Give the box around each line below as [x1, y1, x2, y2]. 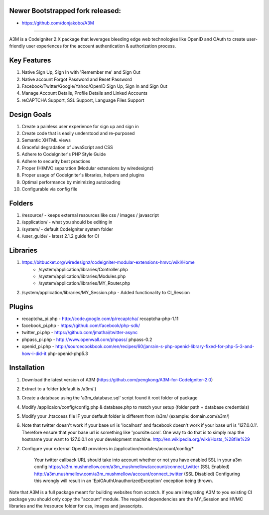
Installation [9, 363, 45, 372]
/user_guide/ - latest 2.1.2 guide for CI [21, 233, 99, 239]
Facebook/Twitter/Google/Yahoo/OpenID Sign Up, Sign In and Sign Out [21, 83, 168, 89]
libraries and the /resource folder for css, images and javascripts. [9, 503, 143, 509]
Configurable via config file [21, 186, 78, 192]
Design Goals [9, 110, 52, 119]
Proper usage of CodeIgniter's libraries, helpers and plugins [21, 172, 144, 178]
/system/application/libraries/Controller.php [38, 266, 128, 272]
